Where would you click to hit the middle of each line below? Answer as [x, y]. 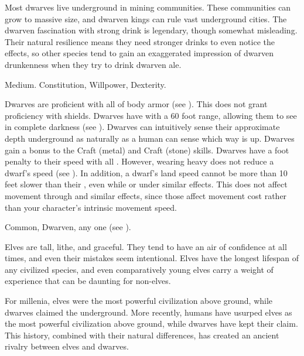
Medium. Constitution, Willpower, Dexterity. [86, 84]
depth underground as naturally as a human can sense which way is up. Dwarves [150, 138]
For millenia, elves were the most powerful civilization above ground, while [139, 301]
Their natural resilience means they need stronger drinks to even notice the [140, 41]
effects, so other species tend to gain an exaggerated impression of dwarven [139, 53]
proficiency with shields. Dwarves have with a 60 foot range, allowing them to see [151, 115]
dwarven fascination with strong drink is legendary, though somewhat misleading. [151, 30]
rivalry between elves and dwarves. [67, 346]
